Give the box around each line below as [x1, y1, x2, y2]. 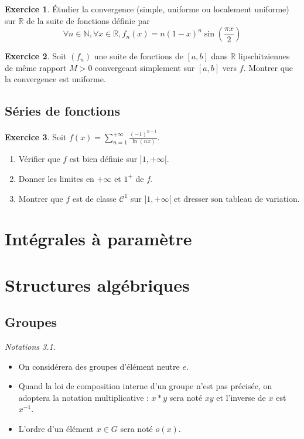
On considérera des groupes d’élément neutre [18, 360, 180, 372]
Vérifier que [18, 153, 60, 165]
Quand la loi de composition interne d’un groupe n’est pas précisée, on [18, 380, 272, 392]
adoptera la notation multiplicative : [18, 391, 149, 403]
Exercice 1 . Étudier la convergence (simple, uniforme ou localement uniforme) [5, 3, 289, 15]
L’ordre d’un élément [18, 423, 94, 435]
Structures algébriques [5, 272, 190, 296]
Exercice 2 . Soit [5, 50, 67, 62]
